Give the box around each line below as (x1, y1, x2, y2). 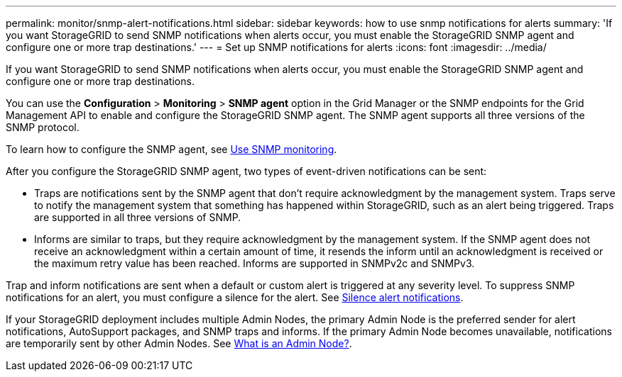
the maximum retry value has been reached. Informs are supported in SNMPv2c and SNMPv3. (34, 257, 475, 269)
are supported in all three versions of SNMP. (34, 211, 241, 223)
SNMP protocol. (6, 121, 80, 133)
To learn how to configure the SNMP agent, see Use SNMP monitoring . (6, 143, 337, 155)
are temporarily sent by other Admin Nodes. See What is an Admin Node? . (6, 337, 352, 349)
